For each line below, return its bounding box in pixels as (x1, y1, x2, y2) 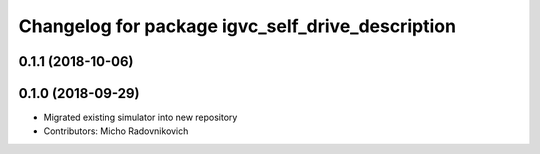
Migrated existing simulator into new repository (43, 111, 238, 124)
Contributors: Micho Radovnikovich (43, 125, 189, 137)
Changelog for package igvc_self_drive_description (18, 15, 457, 37)
